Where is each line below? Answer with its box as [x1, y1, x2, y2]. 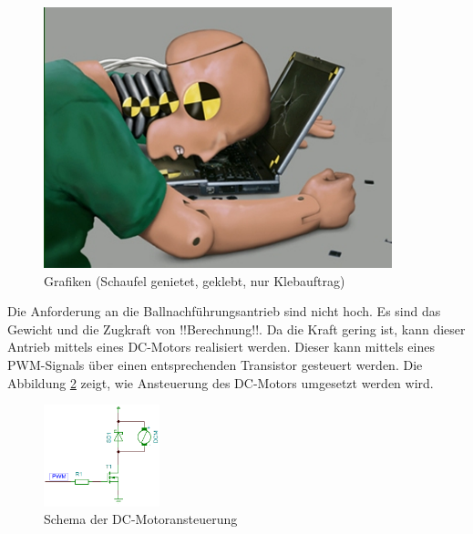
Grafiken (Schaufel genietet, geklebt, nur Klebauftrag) [44, 271, 345, 290]
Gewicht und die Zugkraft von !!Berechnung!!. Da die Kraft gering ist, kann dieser [7, 319, 466, 338]
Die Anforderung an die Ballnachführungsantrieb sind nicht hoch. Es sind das [7, 302, 441, 321]
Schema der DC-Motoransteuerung [44, 509, 238, 529]
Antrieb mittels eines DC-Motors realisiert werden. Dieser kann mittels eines [7, 337, 435, 356]
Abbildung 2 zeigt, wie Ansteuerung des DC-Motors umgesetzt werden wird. [7, 373, 434, 392]
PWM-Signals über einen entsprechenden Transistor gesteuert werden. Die [7, 354, 423, 374]
